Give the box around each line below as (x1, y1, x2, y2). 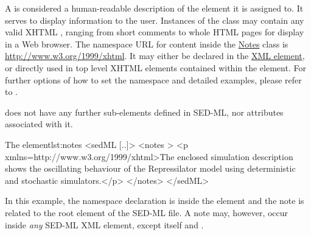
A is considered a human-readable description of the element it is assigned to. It (5, 2, 304, 14)
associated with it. (5, 118, 73, 130)
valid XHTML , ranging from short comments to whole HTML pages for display (5, 26, 304, 38)
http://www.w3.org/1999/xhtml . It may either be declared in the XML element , (5, 49, 305, 62)
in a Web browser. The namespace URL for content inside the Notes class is (5, 37, 288, 50)
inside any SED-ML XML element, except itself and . (5, 218, 204, 231)
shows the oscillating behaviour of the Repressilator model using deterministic (5, 162, 296, 175)
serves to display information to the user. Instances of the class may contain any (5, 13, 304, 26)
